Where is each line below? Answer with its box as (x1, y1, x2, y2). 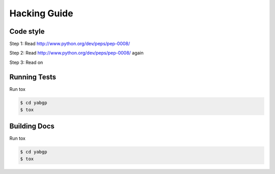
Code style (9, 27, 45, 36)
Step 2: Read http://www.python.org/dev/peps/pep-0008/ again (9, 50, 144, 56)
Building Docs (9, 121, 54, 130)
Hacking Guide (9, 8, 73, 19)
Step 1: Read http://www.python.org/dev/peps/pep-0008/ (9, 41, 130, 47)
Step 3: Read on (9, 59, 43, 65)
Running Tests (9, 72, 56, 81)
